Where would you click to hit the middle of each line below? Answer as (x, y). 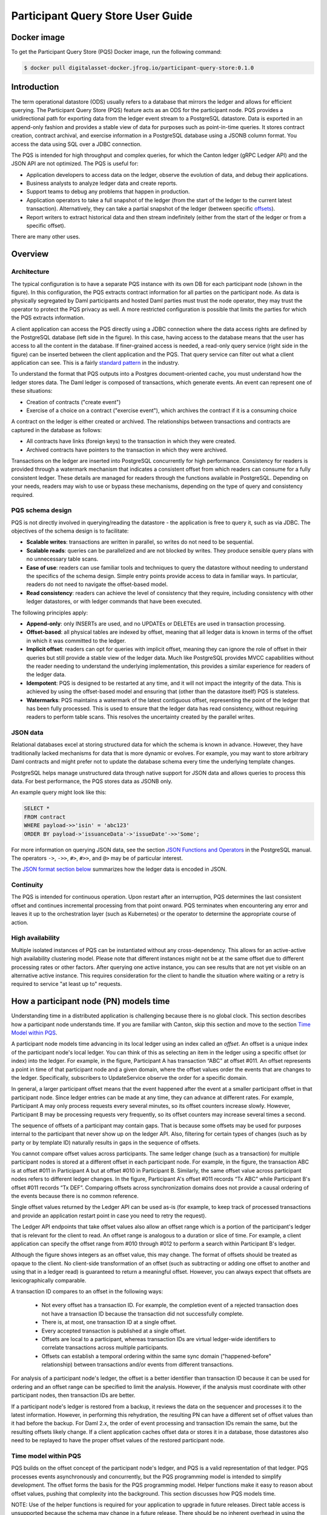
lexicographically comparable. (49, 1280)
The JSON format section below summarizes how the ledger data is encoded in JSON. (119, 869)
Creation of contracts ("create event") (74, 402)
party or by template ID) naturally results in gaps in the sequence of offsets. (105, 1142)
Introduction (35, 87)
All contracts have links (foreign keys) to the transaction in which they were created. (131, 441)
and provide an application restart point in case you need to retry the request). (109, 1216)
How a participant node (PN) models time (91, 1001)
